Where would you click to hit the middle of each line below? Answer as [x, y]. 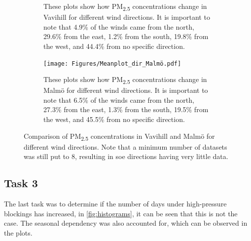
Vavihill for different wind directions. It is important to [127, 17]
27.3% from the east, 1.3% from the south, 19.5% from [126, 109]
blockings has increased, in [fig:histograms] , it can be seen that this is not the [121, 213]
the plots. [18, 232]
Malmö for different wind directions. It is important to [126, 90]
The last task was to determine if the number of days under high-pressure [115, 204]
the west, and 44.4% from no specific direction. [114, 46]
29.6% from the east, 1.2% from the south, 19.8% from [126, 36]
